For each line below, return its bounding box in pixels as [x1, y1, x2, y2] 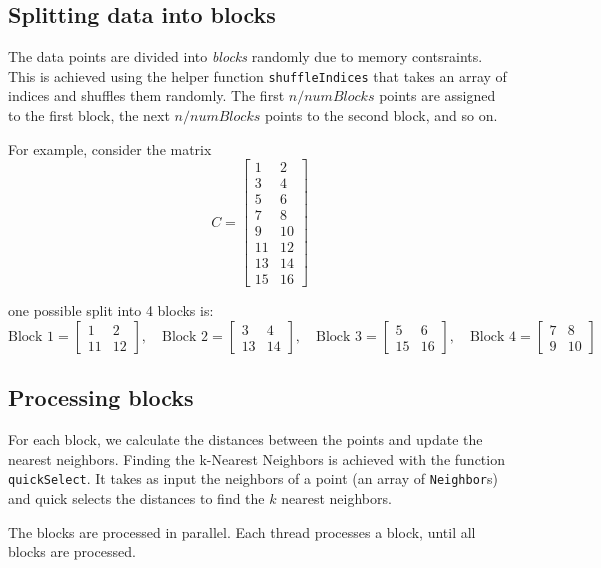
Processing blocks [8, 382, 194, 413]
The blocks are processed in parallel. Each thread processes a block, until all [8, 521, 476, 542]
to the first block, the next [8, 105, 170, 126]
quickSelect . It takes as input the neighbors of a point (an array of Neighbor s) [8, 468, 498, 489]
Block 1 [8, 330, 55, 345]
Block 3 [315, 330, 363, 345]
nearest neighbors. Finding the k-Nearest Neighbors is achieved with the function [8, 448, 505, 469]
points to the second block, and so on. [264, 105, 498, 126]
